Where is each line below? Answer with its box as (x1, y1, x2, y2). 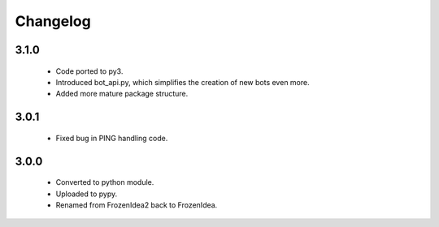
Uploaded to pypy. (55, 189, 118, 199)
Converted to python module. (55, 178, 154, 187)
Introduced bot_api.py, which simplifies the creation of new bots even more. (55, 77, 310, 87)
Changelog (15, 12, 91, 30)
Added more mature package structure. (55, 89, 189, 99)
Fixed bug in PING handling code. (55, 133, 168, 143)
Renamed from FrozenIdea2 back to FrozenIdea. (55, 199, 218, 210)
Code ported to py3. (55, 66, 124, 76)
